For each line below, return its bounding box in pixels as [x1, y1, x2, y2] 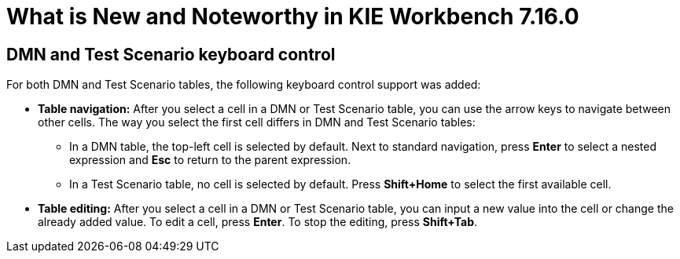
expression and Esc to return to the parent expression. [69, 153, 351, 167]
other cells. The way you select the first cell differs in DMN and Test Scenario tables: [38, 115, 476, 129]
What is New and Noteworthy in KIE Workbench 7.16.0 [6, 3, 579, 30]
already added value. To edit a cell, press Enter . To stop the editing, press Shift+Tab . [38, 215, 478, 229]
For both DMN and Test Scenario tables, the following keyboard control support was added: [6, 78, 481, 92]
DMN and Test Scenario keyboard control [6, 44, 336, 64]
